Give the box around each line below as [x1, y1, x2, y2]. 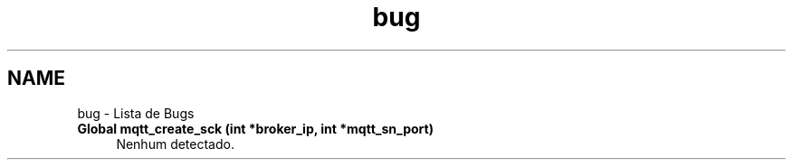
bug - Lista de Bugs [77, 105, 195, 121]
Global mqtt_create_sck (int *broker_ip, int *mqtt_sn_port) [77, 120, 434, 136]
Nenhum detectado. [116, 135, 234, 152]
